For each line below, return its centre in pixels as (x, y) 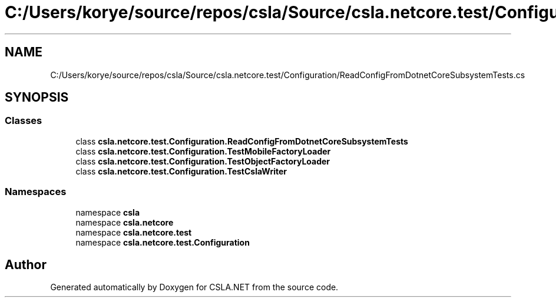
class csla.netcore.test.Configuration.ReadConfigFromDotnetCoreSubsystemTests (242, 141)
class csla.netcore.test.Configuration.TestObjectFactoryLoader (203, 161)
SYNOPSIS (37, 98)
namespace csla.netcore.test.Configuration (163, 242)
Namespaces (36, 192)
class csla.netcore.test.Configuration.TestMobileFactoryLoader (203, 151)
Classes (24, 121)
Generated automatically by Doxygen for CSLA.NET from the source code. (194, 287)
